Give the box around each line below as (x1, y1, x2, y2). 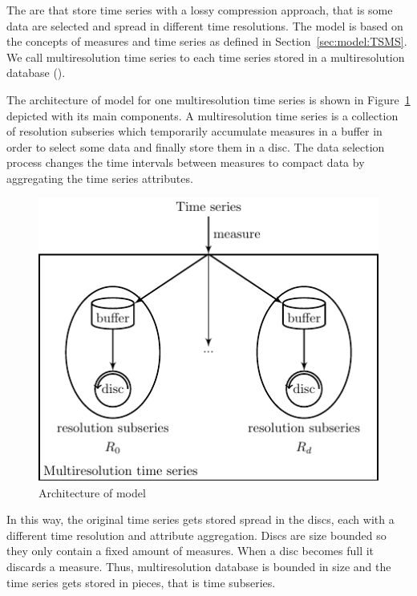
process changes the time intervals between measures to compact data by (6, 154, 365, 171)
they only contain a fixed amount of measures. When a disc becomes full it (6, 542, 374, 559)
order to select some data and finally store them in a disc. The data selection (6, 138, 385, 155)
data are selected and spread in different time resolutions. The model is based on (6, 17, 403, 34)
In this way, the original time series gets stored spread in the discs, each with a (6, 511, 395, 528)
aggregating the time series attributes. (6, 169, 193, 186)
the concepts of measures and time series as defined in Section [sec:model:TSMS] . (6, 33, 407, 50)
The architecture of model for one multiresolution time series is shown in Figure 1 (6, 91, 411, 107)
